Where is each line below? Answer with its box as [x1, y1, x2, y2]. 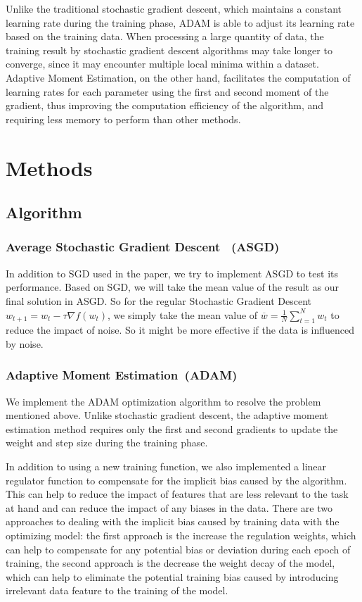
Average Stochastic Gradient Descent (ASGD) [6, 238, 280, 256]
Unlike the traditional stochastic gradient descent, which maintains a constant [6, 1, 342, 15]
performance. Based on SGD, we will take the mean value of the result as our [6, 280, 340, 294]
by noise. [6, 336, 44, 351]
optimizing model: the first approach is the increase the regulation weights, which [6, 528, 356, 543]
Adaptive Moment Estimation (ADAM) [6, 366, 238, 384]
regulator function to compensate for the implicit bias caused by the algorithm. [6, 472, 347, 487]
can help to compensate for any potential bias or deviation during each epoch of [6, 541, 351, 556]
